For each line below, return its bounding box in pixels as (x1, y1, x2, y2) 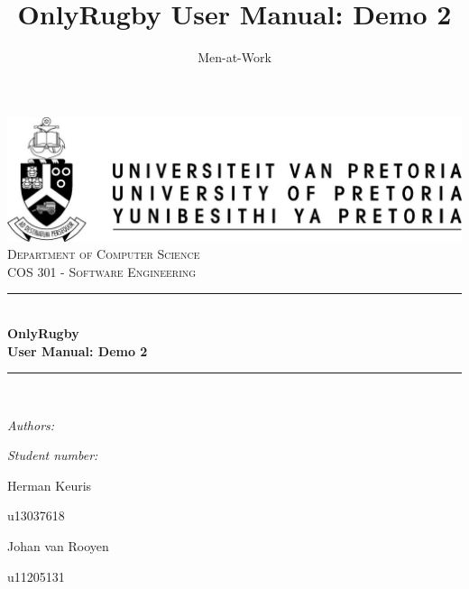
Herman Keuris (7, 475, 92, 494)
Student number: (7, 446, 98, 465)
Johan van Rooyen (7, 537, 109, 556)
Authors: (7, 415, 55, 434)
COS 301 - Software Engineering (7, 262, 197, 281)
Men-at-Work (198, 48, 271, 67)
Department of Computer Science (7, 244, 200, 263)
